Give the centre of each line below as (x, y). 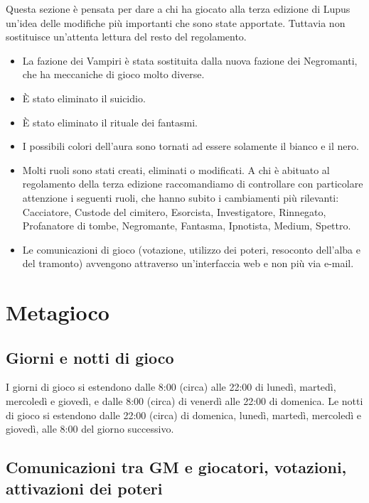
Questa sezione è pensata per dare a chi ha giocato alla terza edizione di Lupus (178, 9)
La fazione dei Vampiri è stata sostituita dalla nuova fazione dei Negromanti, (190, 60)
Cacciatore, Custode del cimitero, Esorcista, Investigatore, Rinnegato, (174, 211)
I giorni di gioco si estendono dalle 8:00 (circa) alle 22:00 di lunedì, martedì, (171, 387)
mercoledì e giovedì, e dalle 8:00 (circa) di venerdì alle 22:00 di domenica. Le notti (184, 401)
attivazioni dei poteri (84, 488)
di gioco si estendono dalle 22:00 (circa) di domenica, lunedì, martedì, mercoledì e (183, 415)
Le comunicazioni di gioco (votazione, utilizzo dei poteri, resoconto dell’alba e (191, 249)
